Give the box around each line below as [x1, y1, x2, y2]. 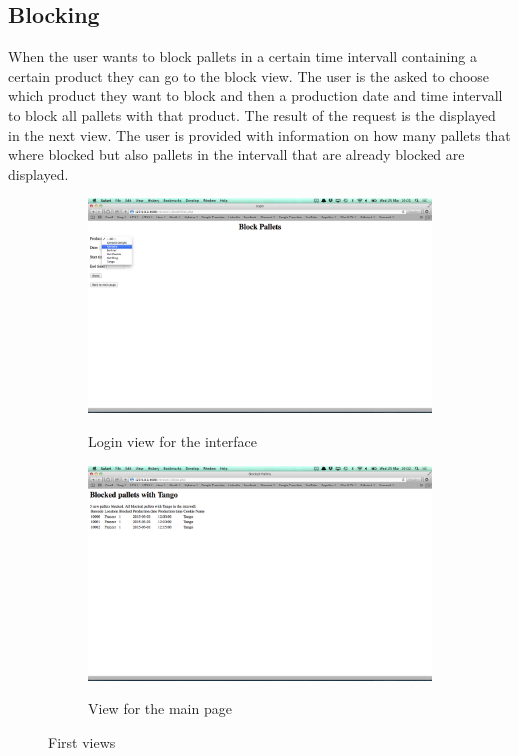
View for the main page [88, 698, 232, 719]
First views [48, 731, 116, 752]
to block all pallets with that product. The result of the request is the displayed [8, 104, 496, 125]
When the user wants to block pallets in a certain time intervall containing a [8, 46, 477, 67]
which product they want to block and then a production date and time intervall [8, 85, 503, 106]
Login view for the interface [88, 430, 258, 451]
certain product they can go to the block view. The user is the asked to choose [8, 65, 490, 86]
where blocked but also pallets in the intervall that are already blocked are [8, 144, 465, 165]
